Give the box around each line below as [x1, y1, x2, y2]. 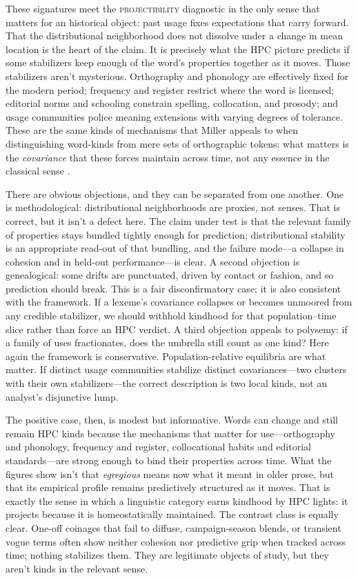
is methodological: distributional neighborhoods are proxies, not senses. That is [6, 200, 340, 215]
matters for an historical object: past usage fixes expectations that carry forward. [6, 14, 349, 29]
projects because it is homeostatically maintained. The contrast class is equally [6, 507, 339, 521]
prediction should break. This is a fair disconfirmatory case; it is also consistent [6, 281, 341, 295]
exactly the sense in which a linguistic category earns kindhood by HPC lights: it [6, 493, 348, 508]
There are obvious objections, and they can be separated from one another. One [6, 186, 344, 201]
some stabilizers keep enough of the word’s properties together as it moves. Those [6, 55, 350, 70]
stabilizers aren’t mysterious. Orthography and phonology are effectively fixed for [6, 68, 349, 83]
